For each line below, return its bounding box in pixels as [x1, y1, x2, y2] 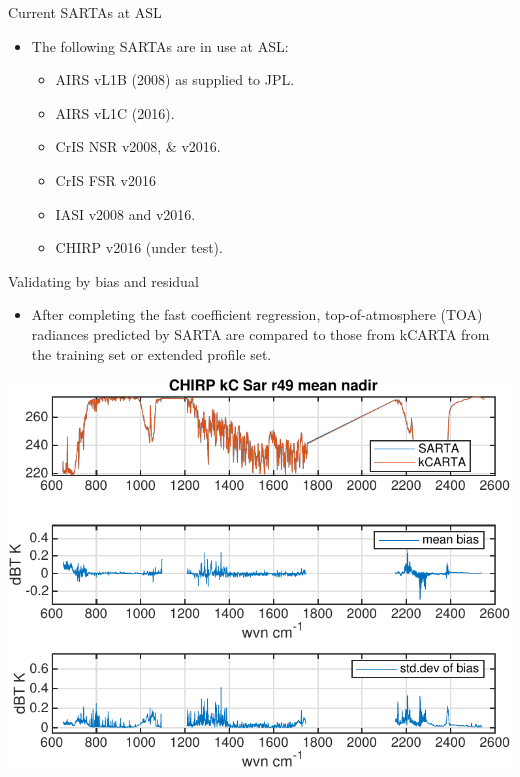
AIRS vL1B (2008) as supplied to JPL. [55, 69, 295, 90]
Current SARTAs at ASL [8, 2, 162, 22]
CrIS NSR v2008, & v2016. [55, 136, 221, 157]
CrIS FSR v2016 [55, 169, 156, 190]
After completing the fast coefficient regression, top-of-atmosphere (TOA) [31, 304, 483, 325]
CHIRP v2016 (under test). [55, 237, 223, 258]
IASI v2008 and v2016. [55, 203, 196, 224]
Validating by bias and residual [8, 270, 199, 291]
